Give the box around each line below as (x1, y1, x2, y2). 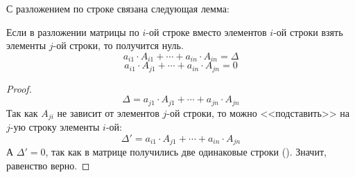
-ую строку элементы (10, 120, 100, 134)
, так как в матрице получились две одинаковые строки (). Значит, (45, 145, 327, 159)
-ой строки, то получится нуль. (53, 38, 184, 53)
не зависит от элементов (57, 105, 159, 120)
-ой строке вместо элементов (146, 24, 267, 39)
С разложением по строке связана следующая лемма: (6, 1, 230, 15)
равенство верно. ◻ (6, 158, 90, 172)
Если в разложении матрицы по (6, 24, 139, 39)
